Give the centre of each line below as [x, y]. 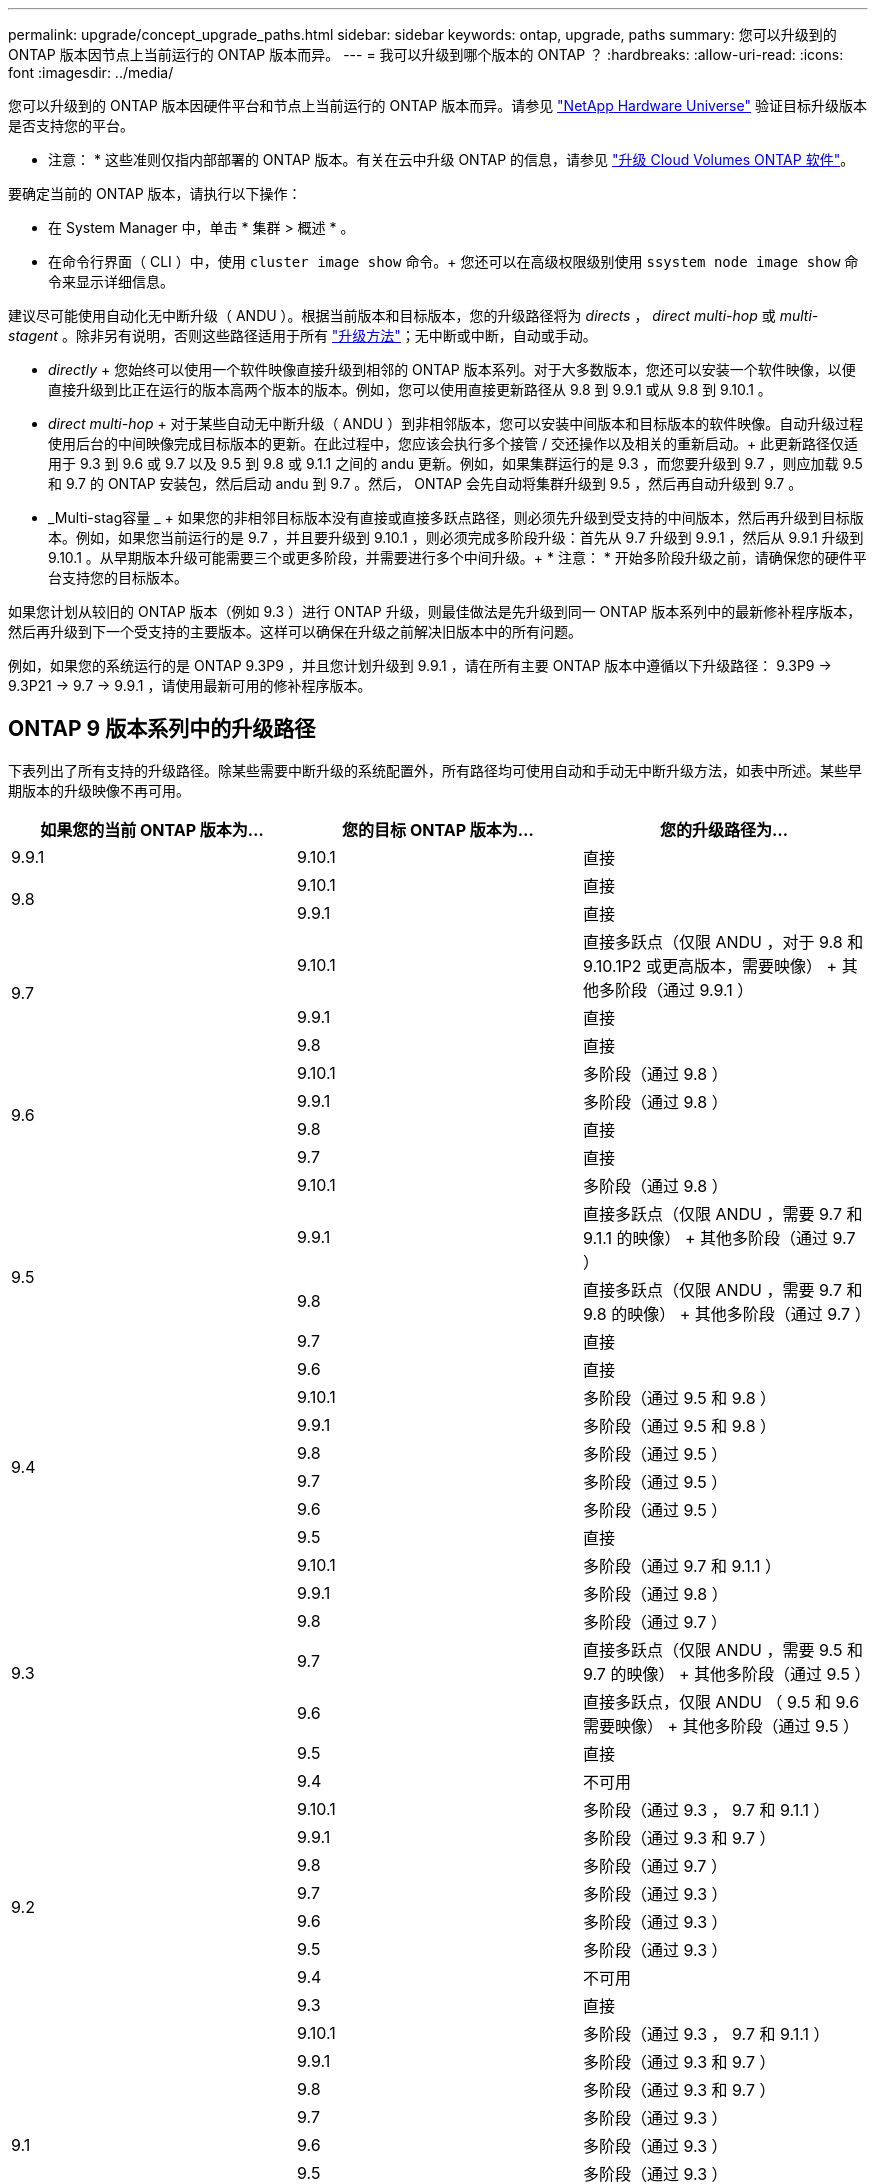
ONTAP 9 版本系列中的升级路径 [162, 729]
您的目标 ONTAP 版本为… [438, 829]
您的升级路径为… [723, 829]
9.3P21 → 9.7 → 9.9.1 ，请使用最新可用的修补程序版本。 [190, 685]
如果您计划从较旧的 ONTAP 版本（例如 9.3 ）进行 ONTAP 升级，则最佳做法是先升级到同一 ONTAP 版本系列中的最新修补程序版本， [435, 611]
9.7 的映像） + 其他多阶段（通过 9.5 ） [726, 1673]
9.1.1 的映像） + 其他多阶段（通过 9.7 [719, 1237]
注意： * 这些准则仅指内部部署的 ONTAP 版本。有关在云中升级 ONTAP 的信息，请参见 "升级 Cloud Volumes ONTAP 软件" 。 [451, 159]
